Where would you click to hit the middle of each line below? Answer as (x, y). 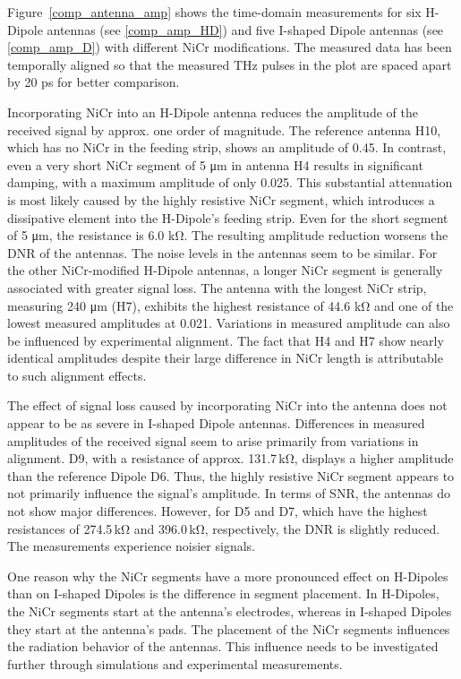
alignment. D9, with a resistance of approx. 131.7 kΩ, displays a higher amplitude (230, 458)
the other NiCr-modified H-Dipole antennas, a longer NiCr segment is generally (225, 270)
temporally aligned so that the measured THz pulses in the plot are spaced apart (230, 64)
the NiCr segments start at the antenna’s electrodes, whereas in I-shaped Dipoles (230, 611)
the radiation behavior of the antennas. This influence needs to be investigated (223, 646)
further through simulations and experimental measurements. (175, 663)
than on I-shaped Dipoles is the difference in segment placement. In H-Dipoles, (223, 593)
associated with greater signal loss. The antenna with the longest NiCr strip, (217, 287)
